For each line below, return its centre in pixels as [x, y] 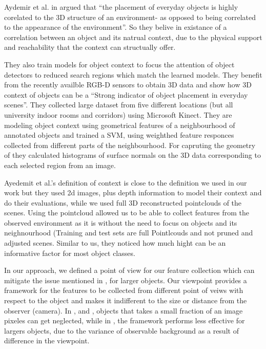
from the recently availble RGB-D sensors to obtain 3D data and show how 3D [128, 85]
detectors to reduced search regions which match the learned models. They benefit [133, 74]
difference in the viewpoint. [47, 341]
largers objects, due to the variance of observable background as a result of [121, 330]
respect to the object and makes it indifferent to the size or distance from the [126, 300]
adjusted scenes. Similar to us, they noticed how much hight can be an [115, 243]
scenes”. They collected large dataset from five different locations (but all [119, 105]
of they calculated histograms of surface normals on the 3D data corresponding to [132, 155]
